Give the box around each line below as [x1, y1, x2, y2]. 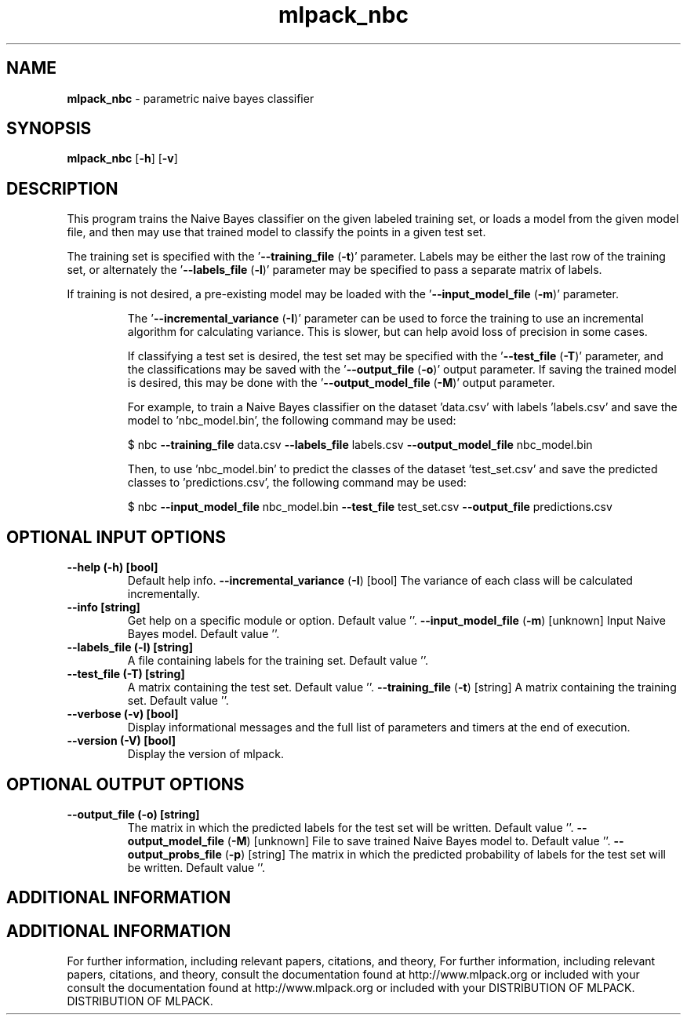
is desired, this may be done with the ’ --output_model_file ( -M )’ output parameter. [127, 376, 555, 390]
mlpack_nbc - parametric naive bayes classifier [67, 91, 314, 105]
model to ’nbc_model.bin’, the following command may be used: [127, 414, 456, 428]
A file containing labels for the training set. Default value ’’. [127, 654, 429, 668]
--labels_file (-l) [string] [67, 640, 193, 655]
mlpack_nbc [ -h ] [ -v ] [67, 151, 178, 166]
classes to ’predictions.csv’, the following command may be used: [127, 476, 467, 490]
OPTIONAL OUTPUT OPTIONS [6, 774, 245, 794]
